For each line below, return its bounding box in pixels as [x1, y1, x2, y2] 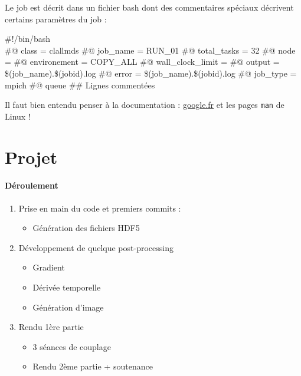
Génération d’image [32, 301, 104, 313]
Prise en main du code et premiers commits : [18, 202, 181, 214]
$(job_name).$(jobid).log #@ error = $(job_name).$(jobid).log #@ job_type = [5, 67, 297, 79]
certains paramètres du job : [5, 12, 107, 25]
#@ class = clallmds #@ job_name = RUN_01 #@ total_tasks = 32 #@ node [5, 44, 296, 56]
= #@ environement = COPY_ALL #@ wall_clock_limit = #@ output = [5, 55, 280, 68]
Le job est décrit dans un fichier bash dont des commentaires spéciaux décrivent [5, 1, 294, 13]
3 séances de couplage [32, 340, 111, 352]
